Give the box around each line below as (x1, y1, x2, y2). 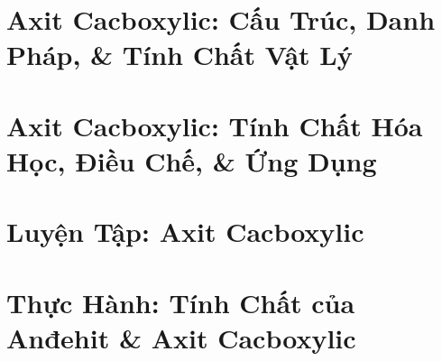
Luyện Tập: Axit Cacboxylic (6, 213, 364, 250)
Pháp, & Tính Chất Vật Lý (6, 36, 353, 73)
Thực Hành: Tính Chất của (6, 283, 355, 320)
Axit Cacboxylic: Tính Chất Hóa (6, 106, 423, 143)
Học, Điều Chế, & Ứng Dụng (6, 142, 377, 179)
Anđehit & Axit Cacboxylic (6, 319, 356, 356)
